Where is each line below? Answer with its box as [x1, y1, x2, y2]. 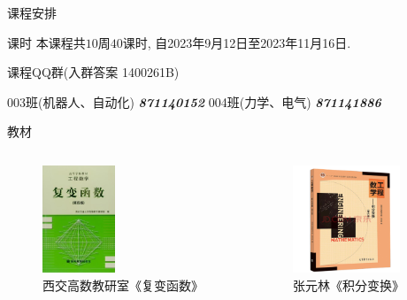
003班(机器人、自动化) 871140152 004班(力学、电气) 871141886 [7, 92, 381, 111]
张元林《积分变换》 [293, 275, 404, 294]
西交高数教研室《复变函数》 [42, 275, 203, 294]
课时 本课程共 [7, 33, 86, 51]
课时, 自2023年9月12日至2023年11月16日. [122, 33, 351, 51]
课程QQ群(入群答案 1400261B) [7, 63, 180, 81]
